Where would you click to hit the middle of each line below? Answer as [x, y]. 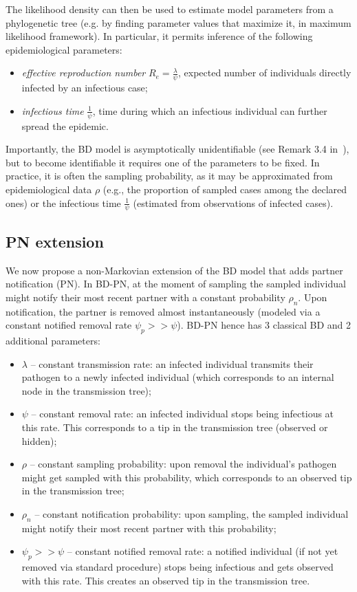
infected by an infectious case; [85, 88]
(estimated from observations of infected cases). [233, 202]
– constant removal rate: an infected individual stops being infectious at [183, 414]
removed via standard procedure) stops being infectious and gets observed [177, 567]
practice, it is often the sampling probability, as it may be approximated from [169, 176]
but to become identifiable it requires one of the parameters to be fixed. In [163, 162]
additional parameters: [53, 340]
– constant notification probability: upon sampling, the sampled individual [192, 513]
